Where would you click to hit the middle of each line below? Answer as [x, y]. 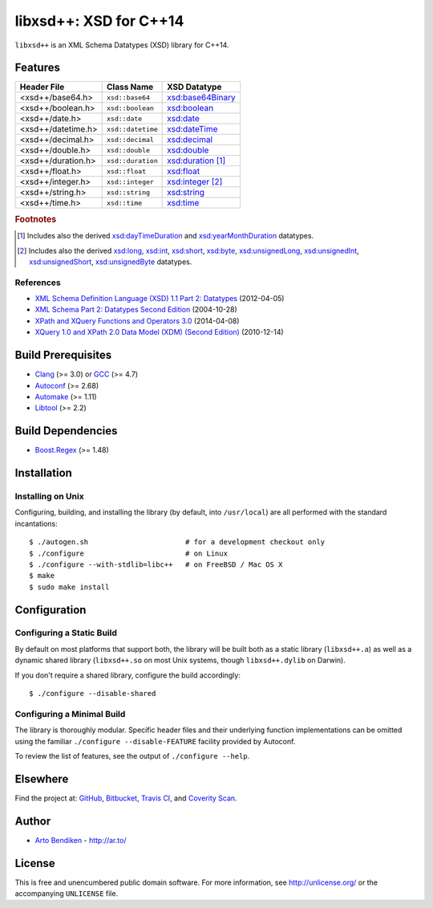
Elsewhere [42, 779]
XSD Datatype [194, 87]
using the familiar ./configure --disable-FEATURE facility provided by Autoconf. [155, 741]
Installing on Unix [49, 496]
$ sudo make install [69, 587]
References [38, 283]
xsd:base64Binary [201, 98]
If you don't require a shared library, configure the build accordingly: [127, 675]
